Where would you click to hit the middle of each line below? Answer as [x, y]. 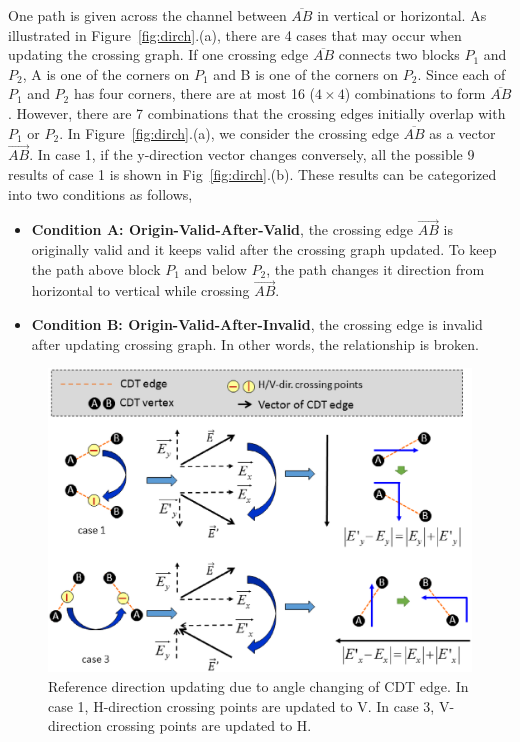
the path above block [96, 268]
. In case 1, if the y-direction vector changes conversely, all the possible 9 [252, 154]
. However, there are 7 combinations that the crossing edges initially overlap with [257, 112]
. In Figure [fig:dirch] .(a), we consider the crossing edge [229, 132]
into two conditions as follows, [100, 193]
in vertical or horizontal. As [402, 15]
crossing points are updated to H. [209, 725]
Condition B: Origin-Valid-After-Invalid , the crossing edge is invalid [257, 323]
